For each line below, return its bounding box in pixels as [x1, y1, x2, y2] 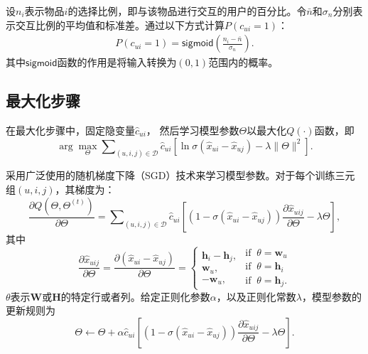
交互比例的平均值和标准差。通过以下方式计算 [15, 17, 224, 32]
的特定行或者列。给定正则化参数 [60, 289, 210, 304]
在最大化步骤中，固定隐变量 [6, 123, 135, 138]
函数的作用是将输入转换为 [57, 55, 177, 70]
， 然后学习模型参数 [146, 123, 239, 138]
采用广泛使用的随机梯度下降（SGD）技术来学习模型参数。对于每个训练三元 [6, 168, 355, 183]
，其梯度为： [55, 182, 115, 197]
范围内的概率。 [208, 55, 278, 70]
